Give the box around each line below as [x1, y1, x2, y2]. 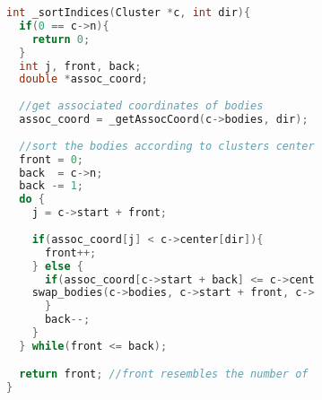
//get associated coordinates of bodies [19, 100, 264, 113]
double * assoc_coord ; [19, 73, 148, 86]
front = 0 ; [19, 152, 83, 166]
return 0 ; [31, 32, 91, 46]
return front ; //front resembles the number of [19, 368, 309, 381]
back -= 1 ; [19, 179, 83, 193]
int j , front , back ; [19, 59, 142, 73]
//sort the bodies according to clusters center [19, 139, 315, 152]
